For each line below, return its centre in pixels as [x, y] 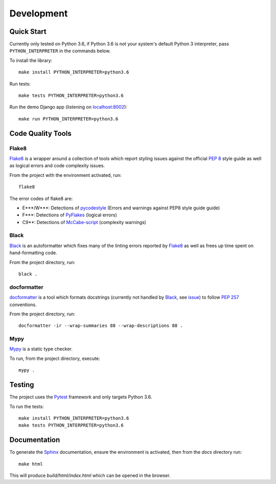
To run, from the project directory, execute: [55, 358]
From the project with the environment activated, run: [66, 175]
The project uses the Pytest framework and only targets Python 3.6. [81, 397]
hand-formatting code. [33, 253]
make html [31, 464]
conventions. [23, 305]
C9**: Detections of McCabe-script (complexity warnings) [84, 222]
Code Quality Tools [40, 133]
